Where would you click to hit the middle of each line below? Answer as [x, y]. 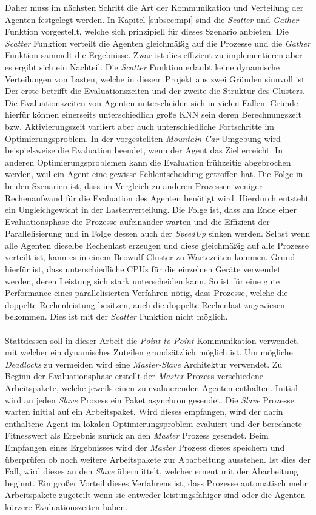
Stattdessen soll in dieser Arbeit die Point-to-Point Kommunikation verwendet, [152, 340]
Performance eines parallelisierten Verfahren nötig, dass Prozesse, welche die [146, 293]
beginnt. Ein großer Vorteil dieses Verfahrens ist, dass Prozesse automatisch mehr [156, 483]
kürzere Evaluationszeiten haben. [66, 506]
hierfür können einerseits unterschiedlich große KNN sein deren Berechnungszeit [153, 114]
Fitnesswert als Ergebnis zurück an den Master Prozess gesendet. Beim [137, 435]
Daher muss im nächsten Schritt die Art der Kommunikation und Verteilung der [154, 7]
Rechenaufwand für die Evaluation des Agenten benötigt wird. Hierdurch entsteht [157, 197]
